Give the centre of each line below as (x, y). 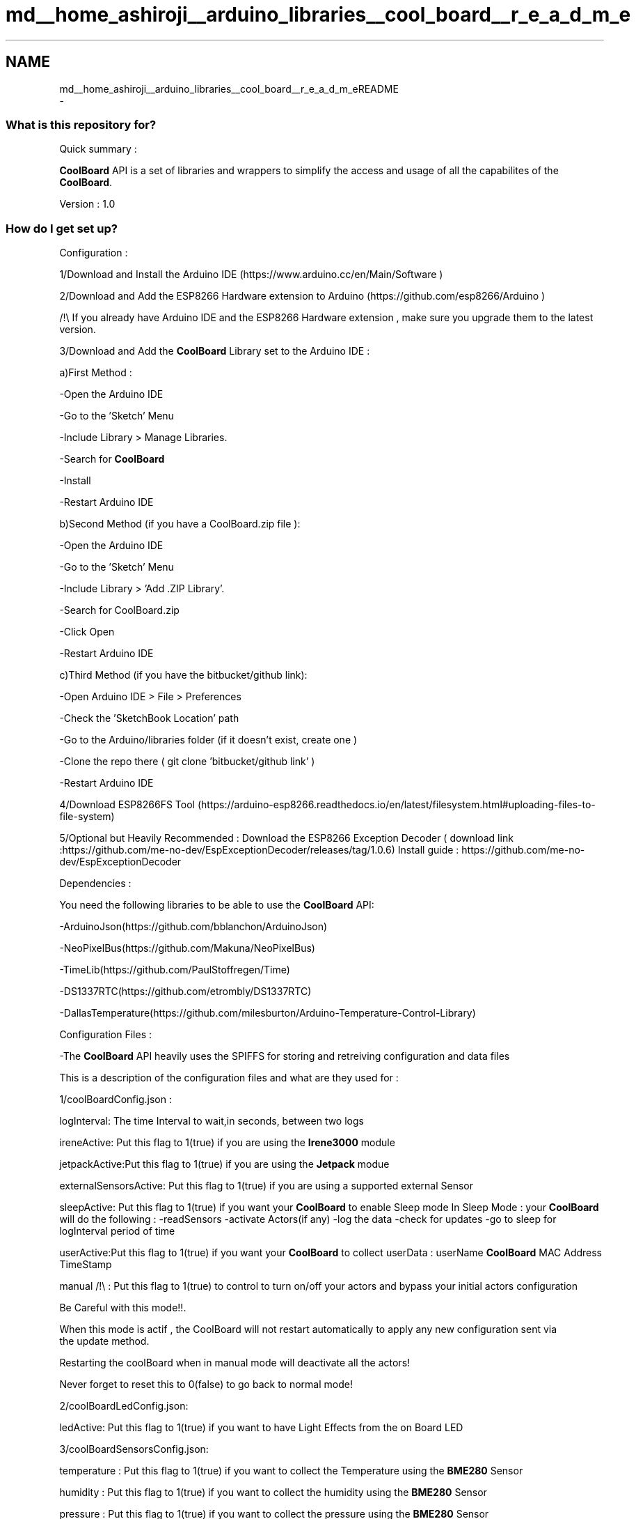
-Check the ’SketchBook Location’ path (149, 718)
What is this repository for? (81, 124)
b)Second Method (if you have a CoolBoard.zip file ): (180, 524)
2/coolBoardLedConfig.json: (124, 1406)
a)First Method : (96, 373)
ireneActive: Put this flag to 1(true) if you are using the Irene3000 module (227, 1143)
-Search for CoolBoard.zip (119, 610)
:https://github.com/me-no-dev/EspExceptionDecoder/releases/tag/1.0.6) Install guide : (259, 850)
